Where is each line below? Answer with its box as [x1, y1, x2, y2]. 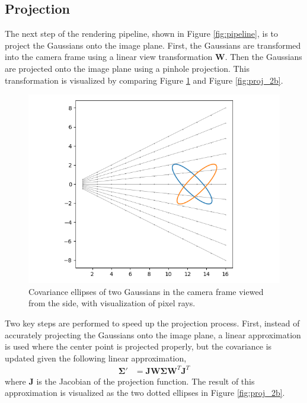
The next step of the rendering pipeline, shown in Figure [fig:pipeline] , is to [5, 27, 279, 40]
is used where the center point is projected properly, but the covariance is [5, 340, 272, 353]
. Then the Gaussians [225, 50, 302, 63]
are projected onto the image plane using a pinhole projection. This [5, 62, 250, 74]
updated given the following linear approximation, [5, 351, 187, 364]
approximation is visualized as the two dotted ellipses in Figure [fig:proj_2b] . [5, 386, 285, 399]
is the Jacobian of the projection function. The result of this [36, 375, 255, 387]
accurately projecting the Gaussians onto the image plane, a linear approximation [5, 328, 301, 341]
